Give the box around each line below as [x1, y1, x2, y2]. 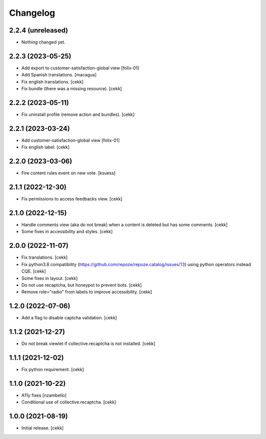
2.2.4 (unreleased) [9, 26, 68, 34]
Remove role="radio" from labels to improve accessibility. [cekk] [21, 289, 152, 295]
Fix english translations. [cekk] [21, 79, 84, 85]
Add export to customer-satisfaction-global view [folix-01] [21, 65, 139, 71]
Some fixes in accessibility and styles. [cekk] [21, 229, 113, 235]
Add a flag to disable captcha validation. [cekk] [21, 315, 117, 321]
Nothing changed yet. [21, 39, 66, 45]
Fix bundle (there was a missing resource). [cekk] [21, 86, 122, 92]
